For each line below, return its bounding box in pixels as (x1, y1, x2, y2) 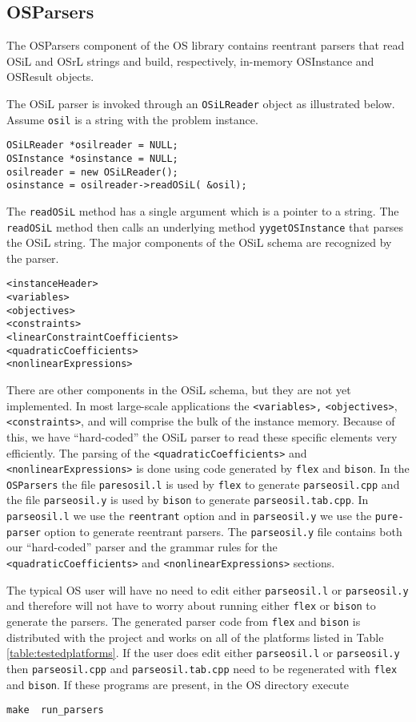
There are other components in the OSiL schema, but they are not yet (6, 381, 351, 398)
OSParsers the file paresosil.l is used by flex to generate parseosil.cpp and (6, 475, 400, 492)
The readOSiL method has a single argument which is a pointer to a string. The (6, 202, 399, 219)
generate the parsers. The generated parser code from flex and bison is (6, 613, 361, 630)
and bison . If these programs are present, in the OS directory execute (6, 676, 349, 692)
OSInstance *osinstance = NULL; (6, 152, 178, 164)
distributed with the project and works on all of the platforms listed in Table (6, 628, 384, 645)
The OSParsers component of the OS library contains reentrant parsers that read (6, 37, 405, 54)
